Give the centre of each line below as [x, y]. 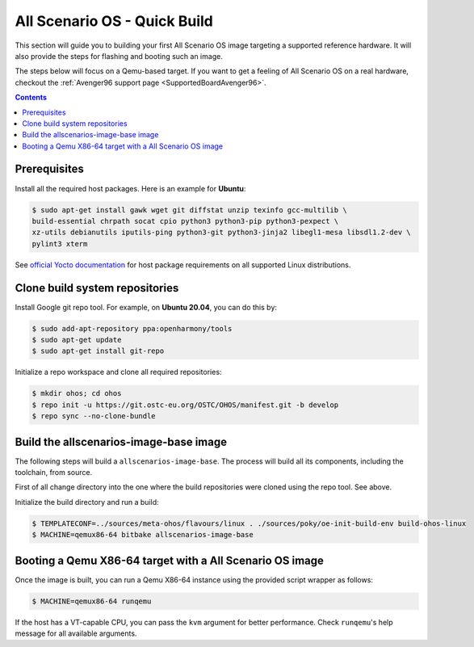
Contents [31, 98]
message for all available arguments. [76, 633]
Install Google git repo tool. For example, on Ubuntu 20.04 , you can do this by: [146, 307]
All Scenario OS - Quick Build [114, 21]
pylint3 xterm [60, 244]
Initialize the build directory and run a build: [87, 502]
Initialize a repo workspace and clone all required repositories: [118, 372]
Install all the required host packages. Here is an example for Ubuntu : [130, 188]
